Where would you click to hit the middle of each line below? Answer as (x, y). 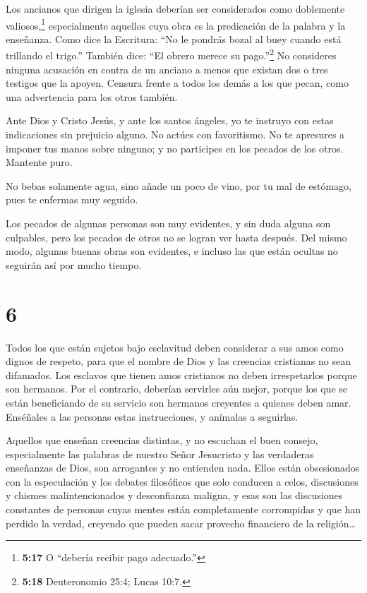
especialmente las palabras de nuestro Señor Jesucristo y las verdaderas (160, 454)
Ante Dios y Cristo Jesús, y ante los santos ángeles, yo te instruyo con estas (170, 120)
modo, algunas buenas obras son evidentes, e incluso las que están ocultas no (172, 251)
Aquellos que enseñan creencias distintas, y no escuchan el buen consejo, (162, 440)
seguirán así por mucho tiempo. (74, 264)
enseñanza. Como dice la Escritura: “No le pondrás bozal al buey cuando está (174, 38)
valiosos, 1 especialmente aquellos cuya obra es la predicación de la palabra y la (176, 24)
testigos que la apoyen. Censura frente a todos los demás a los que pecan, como (177, 83)
